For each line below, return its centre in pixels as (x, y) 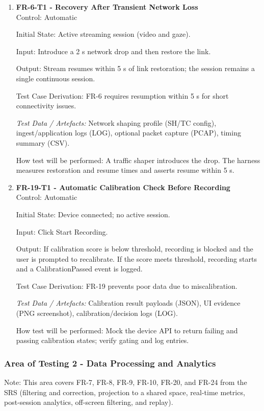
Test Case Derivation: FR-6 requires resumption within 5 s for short (122, 95)
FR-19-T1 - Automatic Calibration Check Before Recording (123, 187)
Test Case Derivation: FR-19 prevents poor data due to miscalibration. (127, 286)
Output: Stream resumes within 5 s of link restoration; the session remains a (136, 68)
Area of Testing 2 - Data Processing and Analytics (110, 363)
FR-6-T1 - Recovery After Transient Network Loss (107, 7)
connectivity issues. (46, 106)
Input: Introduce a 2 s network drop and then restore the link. (113, 51)
